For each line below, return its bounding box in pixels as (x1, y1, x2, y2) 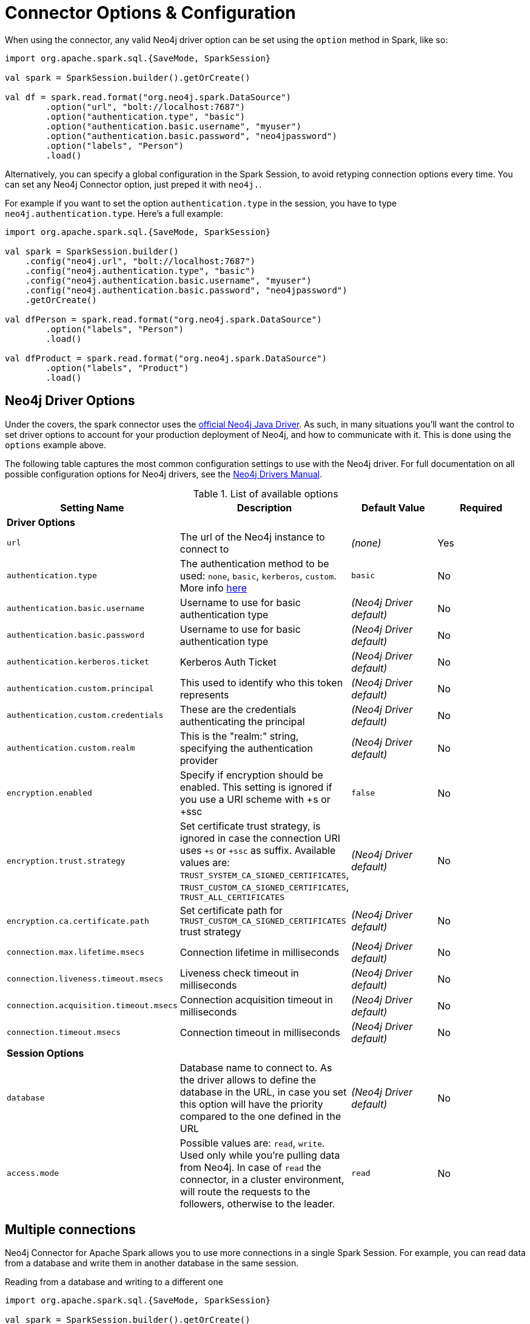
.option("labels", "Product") (45, 363, 189, 373)
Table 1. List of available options (193, 487, 338, 500)
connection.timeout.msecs (7, 1028, 121, 1037)
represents (179, 688, 229, 701)
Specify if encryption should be (179, 768, 323, 781)
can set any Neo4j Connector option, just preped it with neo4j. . (5, 179, 262, 189)
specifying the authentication (179, 742, 313, 754)
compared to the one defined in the (179, 1110, 341, 1122)
